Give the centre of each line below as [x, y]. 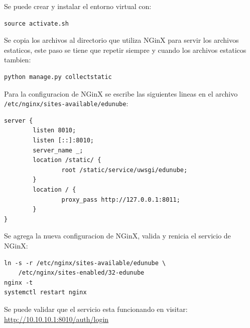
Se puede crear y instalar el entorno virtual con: [78, 6]
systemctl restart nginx [45, 293]
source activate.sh [36, 23]
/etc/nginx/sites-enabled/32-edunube [81, 273]
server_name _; [58, 150]
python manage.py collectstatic [58, 77]
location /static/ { [67, 160]
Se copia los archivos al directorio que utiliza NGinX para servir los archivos [121, 40]
